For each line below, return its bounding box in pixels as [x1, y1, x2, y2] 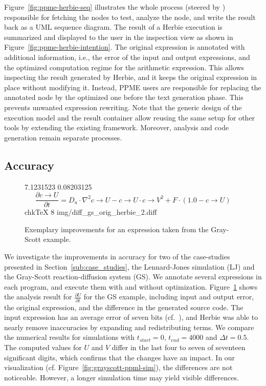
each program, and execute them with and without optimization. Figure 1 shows [4, 281, 258, 292]
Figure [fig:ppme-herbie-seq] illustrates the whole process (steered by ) [4, 2, 226, 12]
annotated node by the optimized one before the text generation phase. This [4, 92, 243, 103]
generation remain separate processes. [4, 132, 122, 143]
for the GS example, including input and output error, [83, 291, 254, 302]
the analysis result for [4, 291, 72, 302]
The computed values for [4, 342, 82, 353]
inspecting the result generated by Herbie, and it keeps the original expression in [4, 72, 257, 83]
